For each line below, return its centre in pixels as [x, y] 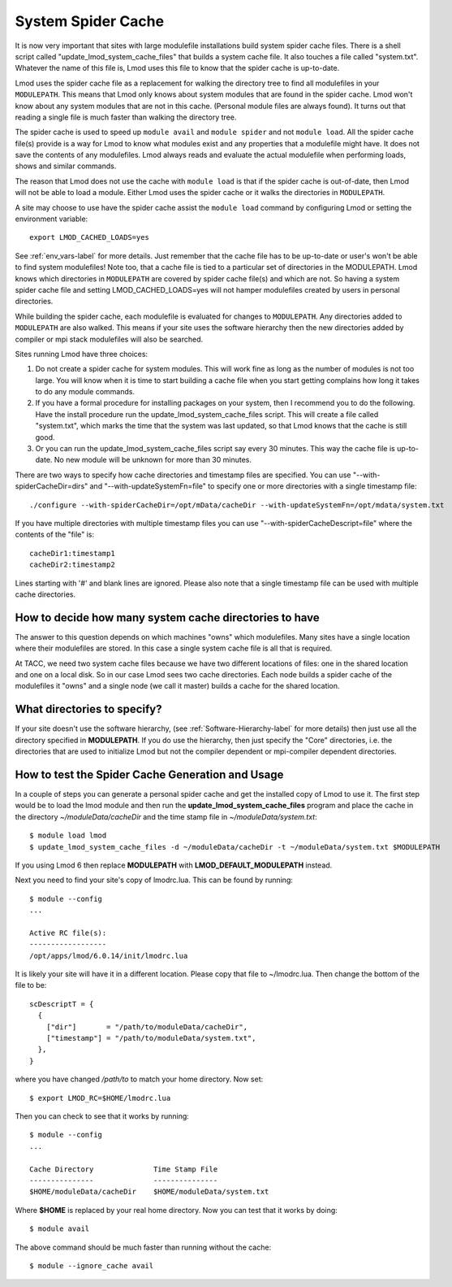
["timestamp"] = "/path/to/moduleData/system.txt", [151, 1038]
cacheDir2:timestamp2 [72, 565]
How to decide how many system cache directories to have [167, 617]
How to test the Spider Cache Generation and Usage [149, 774]
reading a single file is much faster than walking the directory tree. [126, 117]
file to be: [31, 985]
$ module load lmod [68, 836]
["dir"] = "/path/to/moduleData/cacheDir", [146, 1027]
